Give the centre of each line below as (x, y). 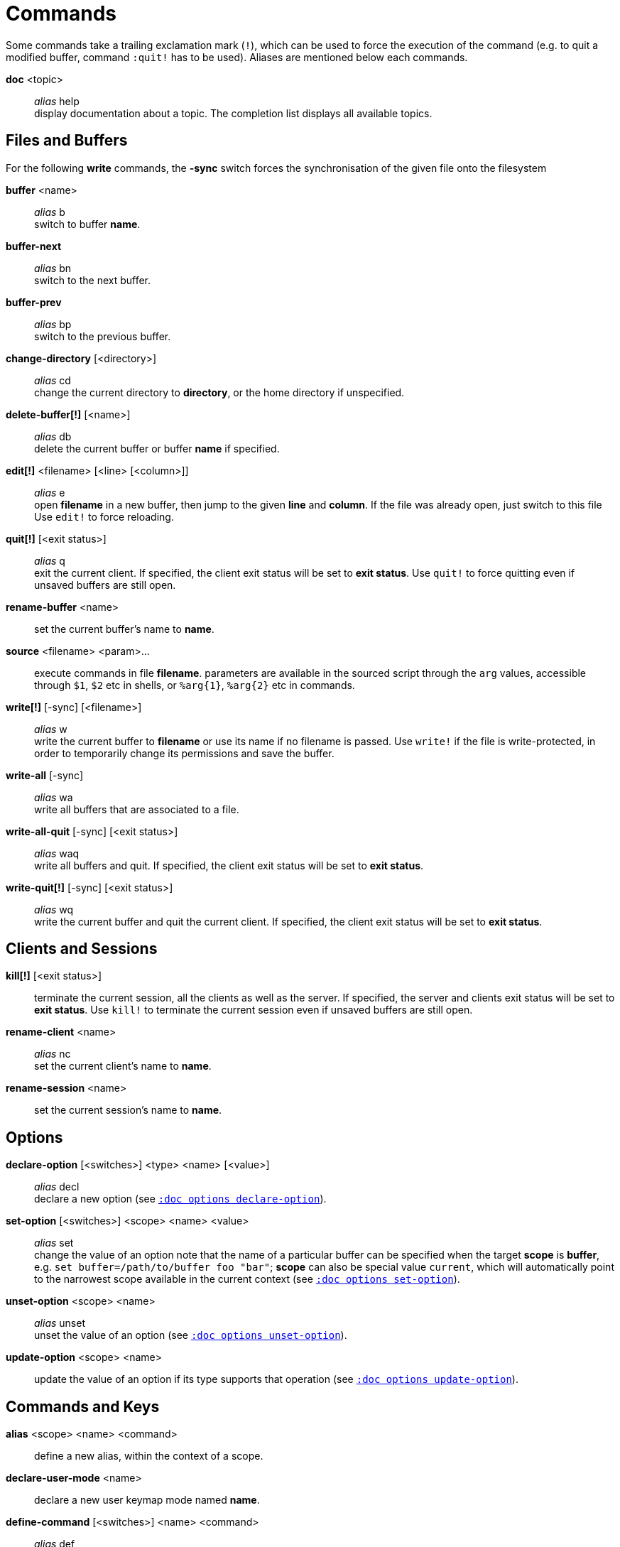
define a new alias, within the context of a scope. (149, 1456)
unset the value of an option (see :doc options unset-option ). (191, 1335)
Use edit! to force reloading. (104, 516)
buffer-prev (34, 302)
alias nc (53, 1054)
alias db (53, 436)
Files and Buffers (67, 141)
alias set (54, 1243)
